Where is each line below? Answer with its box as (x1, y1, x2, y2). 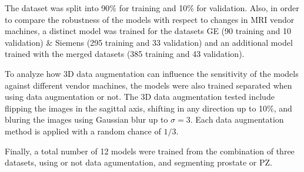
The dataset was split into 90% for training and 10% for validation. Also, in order (5, 2, 299, 14)
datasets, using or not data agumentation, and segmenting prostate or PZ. (5, 156, 272, 168)
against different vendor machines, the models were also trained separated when (5, 79, 292, 91)
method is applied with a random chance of (5, 124, 161, 137)
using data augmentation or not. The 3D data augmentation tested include (5, 90, 275, 103)
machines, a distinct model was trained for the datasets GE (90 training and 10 (5, 25, 291, 37)
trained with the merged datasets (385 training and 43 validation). (5, 48, 245, 60)
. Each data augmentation (190, 113, 284, 126)
